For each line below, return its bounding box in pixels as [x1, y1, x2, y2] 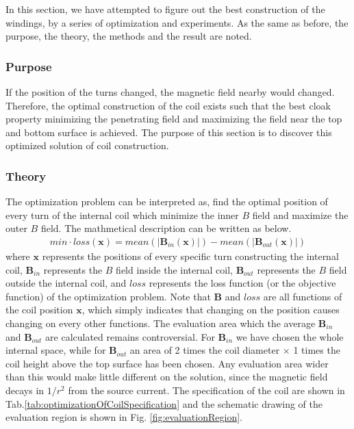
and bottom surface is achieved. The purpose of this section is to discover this [5, 125, 332, 139]
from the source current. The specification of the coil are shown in [68, 382, 345, 397]
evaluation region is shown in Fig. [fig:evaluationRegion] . [5, 410, 242, 424]
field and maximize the [252, 207, 349, 222]
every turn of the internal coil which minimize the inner [5, 207, 239, 222]
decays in [5, 382, 45, 397]
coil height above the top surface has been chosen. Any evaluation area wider [5, 356, 329, 370]
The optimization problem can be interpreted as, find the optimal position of [5, 194, 328, 209]
